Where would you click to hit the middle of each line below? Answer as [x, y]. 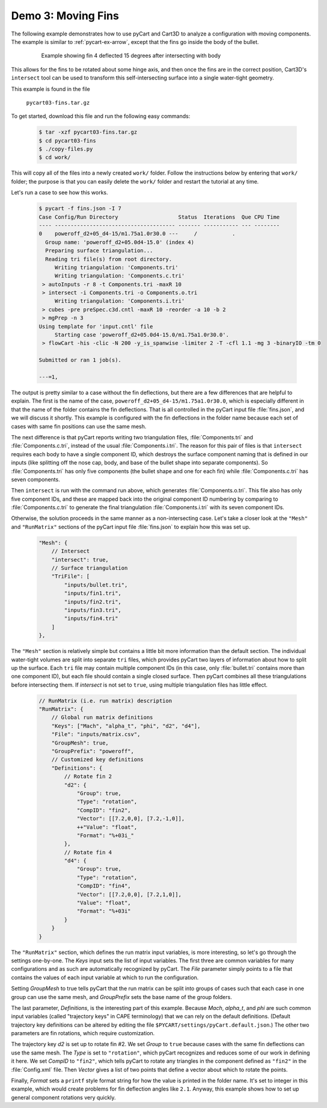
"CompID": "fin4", [104, 886]
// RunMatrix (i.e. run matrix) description [105, 701]
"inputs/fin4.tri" [91, 619]
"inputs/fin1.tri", [93, 593]
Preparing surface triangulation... [99, 251]
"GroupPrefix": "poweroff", [93, 751]
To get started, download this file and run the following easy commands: [101, 116]
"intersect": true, [80, 559]
